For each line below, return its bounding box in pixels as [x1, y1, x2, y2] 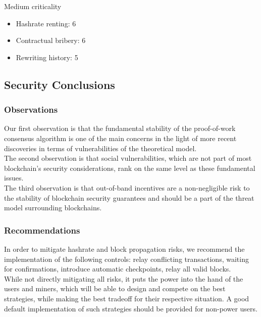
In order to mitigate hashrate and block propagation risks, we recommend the [4, 243, 245, 254]
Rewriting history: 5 [16, 52, 78, 62]
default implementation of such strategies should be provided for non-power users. [4, 303, 257, 313]
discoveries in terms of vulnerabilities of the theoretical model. [4, 143, 197, 153]
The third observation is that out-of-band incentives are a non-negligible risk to [4, 182, 250, 193]
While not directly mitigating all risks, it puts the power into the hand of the [4, 273, 243, 284]
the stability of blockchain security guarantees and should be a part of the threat [4, 192, 254, 203]
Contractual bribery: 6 [16, 35, 86, 46]
